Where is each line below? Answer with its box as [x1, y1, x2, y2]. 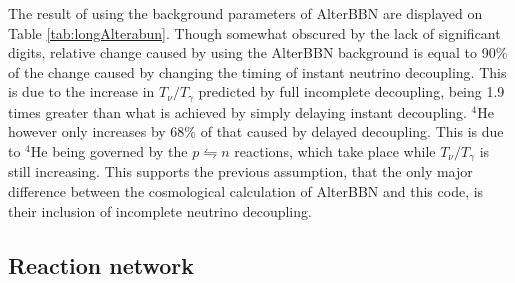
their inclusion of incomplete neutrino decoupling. [8, 200, 312, 221]
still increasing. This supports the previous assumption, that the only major [8, 161, 473, 182]
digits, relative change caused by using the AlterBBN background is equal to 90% [8, 42, 508, 63]
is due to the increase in [8, 81, 155, 102]
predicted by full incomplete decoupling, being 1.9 [198, 81, 505, 102]
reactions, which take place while [234, 141, 436, 162]
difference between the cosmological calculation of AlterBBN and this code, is [8, 181, 484, 202]
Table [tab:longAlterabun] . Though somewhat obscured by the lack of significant [8, 22, 501, 43]
